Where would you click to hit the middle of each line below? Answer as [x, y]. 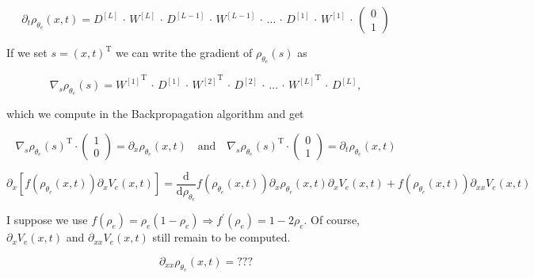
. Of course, [332, 220]
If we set [27, 52]
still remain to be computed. [221, 237]
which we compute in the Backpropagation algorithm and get [155, 114]
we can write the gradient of [184, 52]
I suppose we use [47, 220]
